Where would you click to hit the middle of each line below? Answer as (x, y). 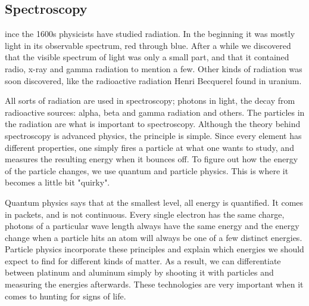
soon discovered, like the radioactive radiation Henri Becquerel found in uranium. (153, 80)
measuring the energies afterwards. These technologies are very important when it (154, 284)
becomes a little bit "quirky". (57, 182)
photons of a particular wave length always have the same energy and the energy (152, 226)
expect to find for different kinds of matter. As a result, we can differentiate (143, 260)
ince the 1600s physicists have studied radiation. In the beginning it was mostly (150, 34)
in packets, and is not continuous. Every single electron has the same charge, (145, 214)
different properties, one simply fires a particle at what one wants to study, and (149, 147)
